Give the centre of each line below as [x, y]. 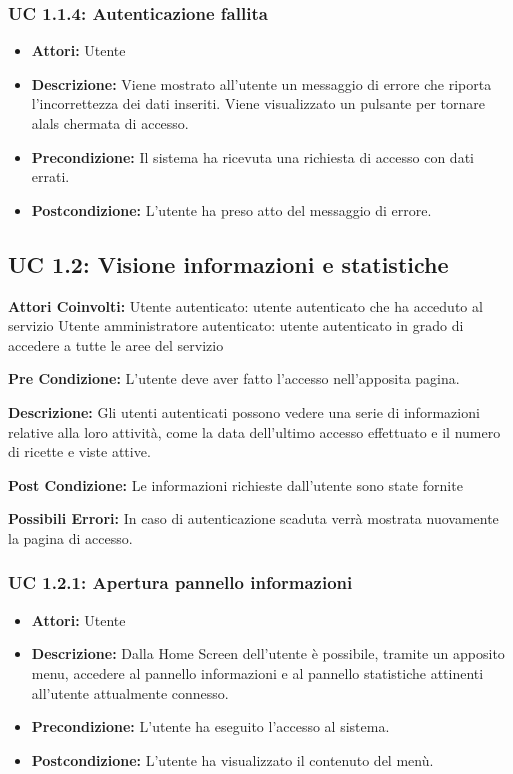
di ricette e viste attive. [79, 451]
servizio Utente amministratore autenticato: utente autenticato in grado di [236, 325]
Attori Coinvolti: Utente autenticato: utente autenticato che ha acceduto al [245, 305]
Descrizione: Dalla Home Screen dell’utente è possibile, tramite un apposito [268, 653]
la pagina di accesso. [70, 537]
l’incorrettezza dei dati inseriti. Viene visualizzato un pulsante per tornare [258, 103]
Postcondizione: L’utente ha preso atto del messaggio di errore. [231, 209]
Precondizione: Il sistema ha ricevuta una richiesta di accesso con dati [252, 156]
